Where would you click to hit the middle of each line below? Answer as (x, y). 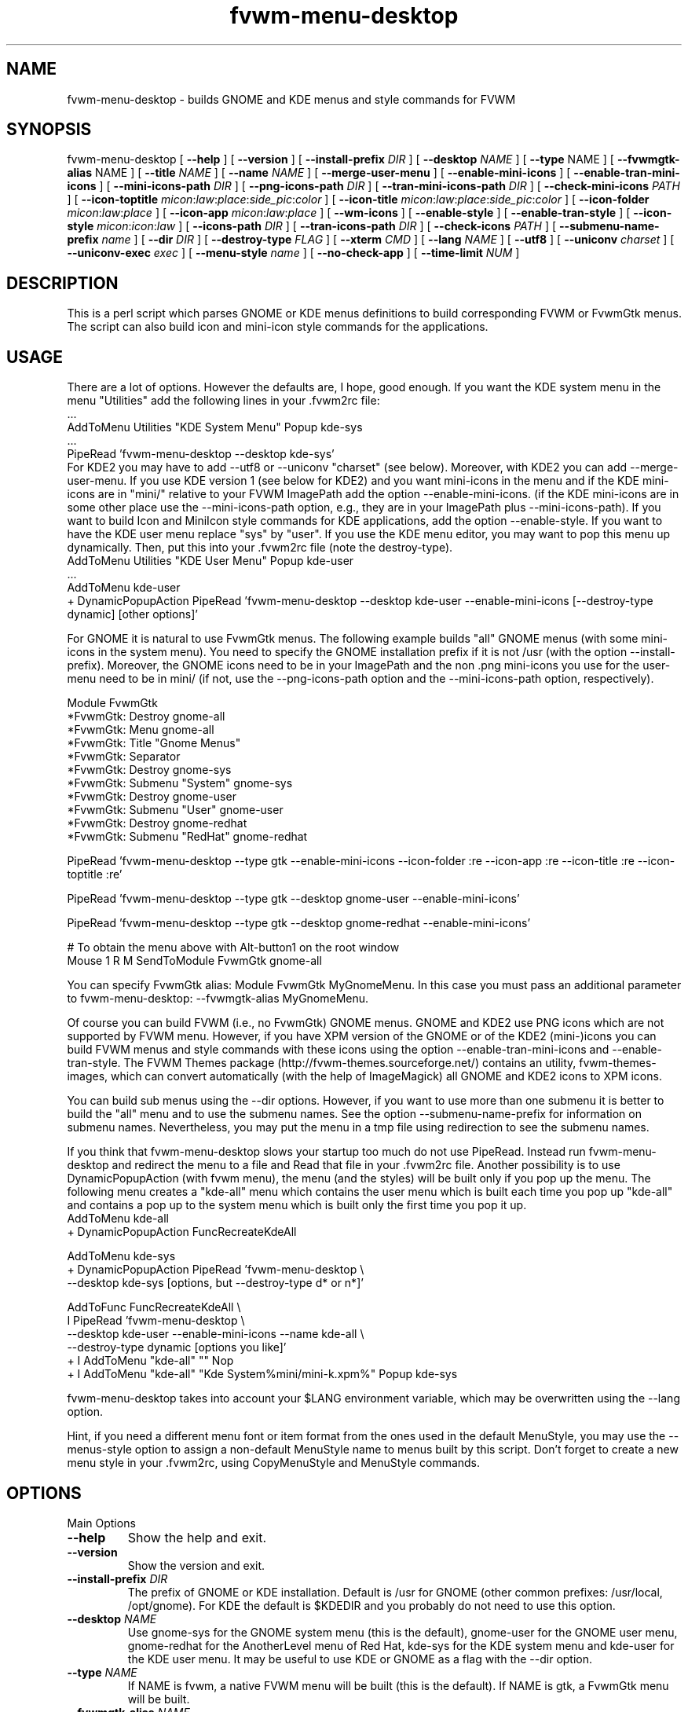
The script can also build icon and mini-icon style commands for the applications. (278, 327)
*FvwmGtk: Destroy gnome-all (146, 717)
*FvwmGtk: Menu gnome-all (141, 730)
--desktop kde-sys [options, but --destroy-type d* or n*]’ (215, 1283)
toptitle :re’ (95, 874)
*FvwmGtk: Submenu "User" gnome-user (175, 810)
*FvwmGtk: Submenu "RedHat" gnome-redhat (187, 837)
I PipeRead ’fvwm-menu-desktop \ (156, 1321)
